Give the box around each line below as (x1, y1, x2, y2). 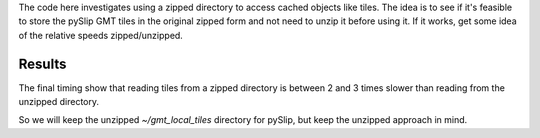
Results (18, 55, 67, 72)
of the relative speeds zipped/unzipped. (18, 29, 184, 41)
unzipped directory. (18, 96, 100, 108)
